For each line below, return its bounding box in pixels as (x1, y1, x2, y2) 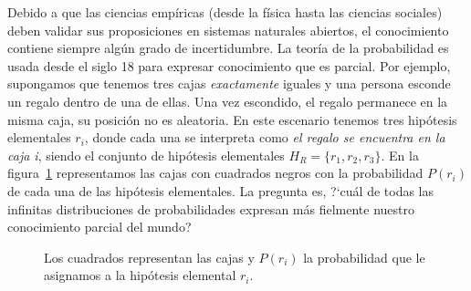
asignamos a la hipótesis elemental (44, 265, 236, 285)
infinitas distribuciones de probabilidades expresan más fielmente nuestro (7, 199, 414, 218)
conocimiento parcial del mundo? (7, 217, 192, 236)
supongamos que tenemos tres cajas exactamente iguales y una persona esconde (7, 74, 451, 93)
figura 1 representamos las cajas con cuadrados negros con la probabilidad (7, 163, 424, 182)
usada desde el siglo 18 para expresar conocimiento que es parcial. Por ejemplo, (7, 56, 451, 75)
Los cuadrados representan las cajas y (44, 247, 255, 266)
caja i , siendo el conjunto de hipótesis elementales (7, 145, 285, 164)
